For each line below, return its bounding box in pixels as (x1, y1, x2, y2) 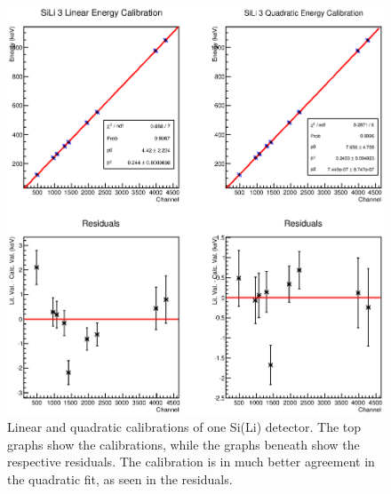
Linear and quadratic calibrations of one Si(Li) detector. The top (7, 418, 362, 436)
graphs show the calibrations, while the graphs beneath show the (7, 434, 360, 453)
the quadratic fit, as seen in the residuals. (7, 469, 233, 488)
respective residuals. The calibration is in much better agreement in (7, 452, 375, 471)
